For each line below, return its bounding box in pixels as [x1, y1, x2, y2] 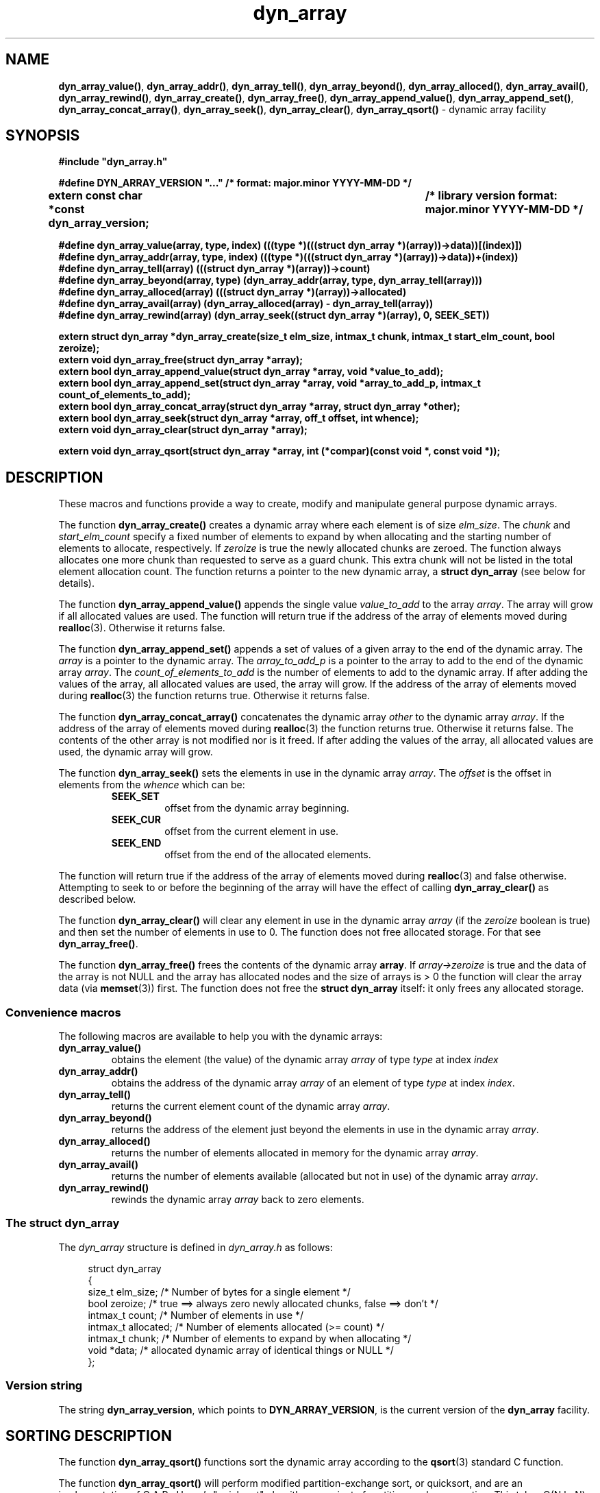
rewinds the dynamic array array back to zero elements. [111, 1193, 364, 1206]
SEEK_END [111, 837, 162, 849]
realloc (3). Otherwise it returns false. [58, 622, 225, 634]
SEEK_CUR [111, 814, 161, 826]
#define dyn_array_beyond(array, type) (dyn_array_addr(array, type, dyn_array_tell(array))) [58, 274, 483, 287]
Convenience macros [5, 1005, 121, 1019]
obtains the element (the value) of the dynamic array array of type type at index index [111, 1054, 499, 1066]
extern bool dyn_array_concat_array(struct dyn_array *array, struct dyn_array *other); [58, 400, 460, 413]
